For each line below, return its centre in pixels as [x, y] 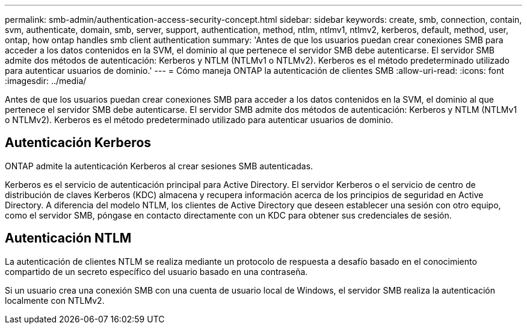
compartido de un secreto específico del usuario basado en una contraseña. [156, 271]
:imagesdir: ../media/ [46, 81]
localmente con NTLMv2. [55, 300]
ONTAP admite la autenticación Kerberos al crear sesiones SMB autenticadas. [159, 166]
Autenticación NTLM [68, 238]
